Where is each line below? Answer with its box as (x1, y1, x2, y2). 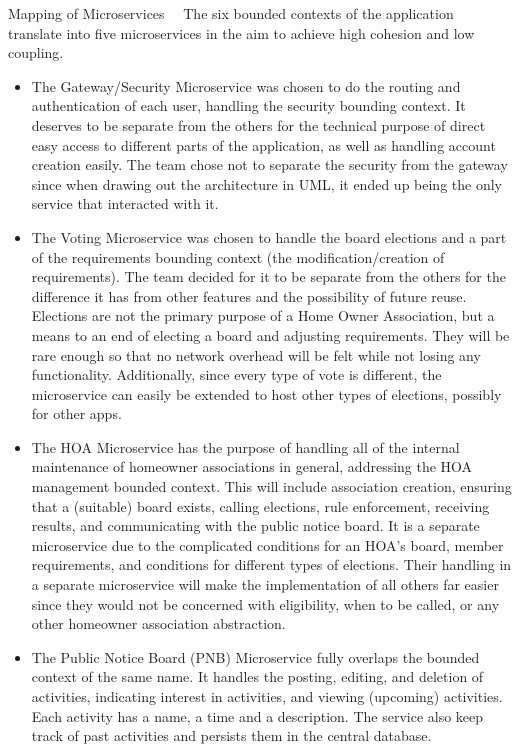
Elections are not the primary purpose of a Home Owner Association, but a (31, 305, 495, 326)
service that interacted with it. (31, 193, 219, 214)
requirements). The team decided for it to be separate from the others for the (31, 266, 506, 287)
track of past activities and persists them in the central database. (31, 725, 432, 746)
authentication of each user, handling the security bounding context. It (31, 95, 466, 116)
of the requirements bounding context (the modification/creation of (31, 246, 445, 267)
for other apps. (31, 403, 122, 424)
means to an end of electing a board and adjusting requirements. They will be (31, 324, 510, 345)
